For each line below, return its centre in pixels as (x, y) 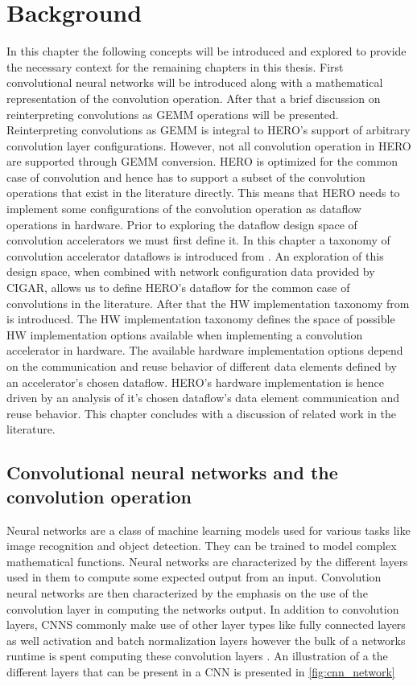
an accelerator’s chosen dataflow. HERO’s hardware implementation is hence (196, 382)
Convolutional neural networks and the (172, 472)
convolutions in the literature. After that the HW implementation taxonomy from (208, 303)
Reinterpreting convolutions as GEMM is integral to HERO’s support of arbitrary (208, 130)
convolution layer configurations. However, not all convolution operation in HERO (209, 145)
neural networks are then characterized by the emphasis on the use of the (187, 592)
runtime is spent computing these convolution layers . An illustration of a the (197, 656)
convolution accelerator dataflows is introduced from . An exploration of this (195, 255)
